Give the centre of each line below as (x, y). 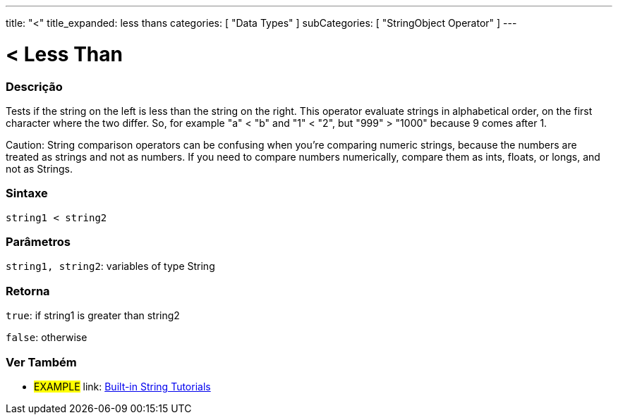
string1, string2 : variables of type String (110, 266)
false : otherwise (47, 338)
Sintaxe (27, 193)
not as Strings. (40, 168)
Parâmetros (38, 242)
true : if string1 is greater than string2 (93, 316)
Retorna (28, 291)
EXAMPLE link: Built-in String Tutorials (122, 386)
